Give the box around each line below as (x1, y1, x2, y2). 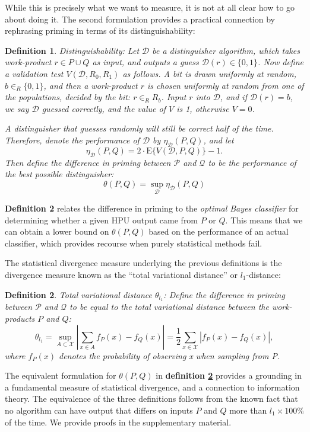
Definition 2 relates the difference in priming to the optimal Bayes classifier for (5, 201, 299, 214)
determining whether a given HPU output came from (5, 213, 198, 226)
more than (229, 404, 267, 416)
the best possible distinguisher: (5, 168, 114, 180)
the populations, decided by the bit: (5, 91, 131, 103)
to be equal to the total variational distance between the (69, 300, 269, 313)
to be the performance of (208, 156, 296, 168)
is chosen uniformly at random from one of (147, 79, 304, 91)
